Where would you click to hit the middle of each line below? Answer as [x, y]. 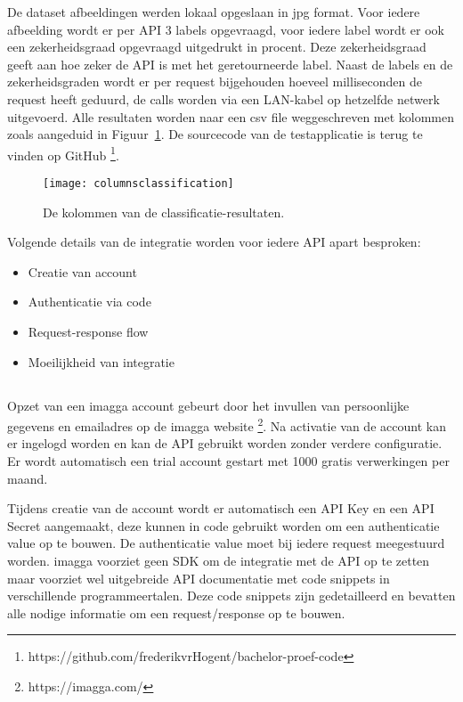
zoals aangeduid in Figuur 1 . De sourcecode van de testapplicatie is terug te [215, 134]
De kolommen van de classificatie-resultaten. [164, 212]
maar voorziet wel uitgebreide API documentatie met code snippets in [199, 578]
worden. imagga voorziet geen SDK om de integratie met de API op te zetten [219, 561]
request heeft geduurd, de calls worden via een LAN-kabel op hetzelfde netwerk [223, 98]
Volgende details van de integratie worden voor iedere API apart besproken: [214, 242]
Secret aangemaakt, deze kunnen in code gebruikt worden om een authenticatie [223, 525]
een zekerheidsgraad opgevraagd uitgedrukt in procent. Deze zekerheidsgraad [217, 47]
